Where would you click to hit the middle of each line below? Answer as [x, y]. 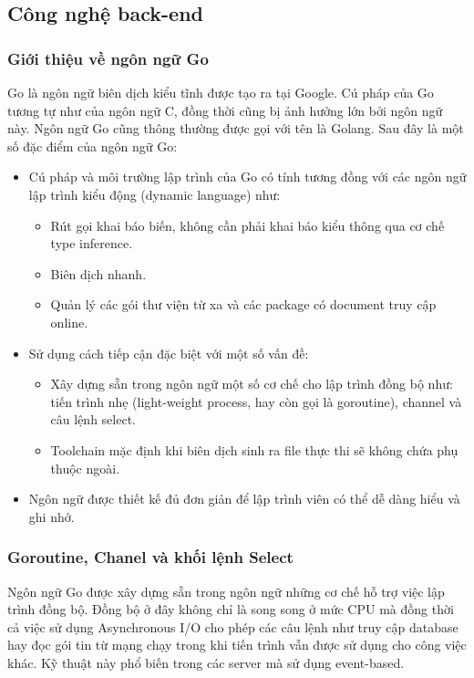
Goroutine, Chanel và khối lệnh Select [150, 557]
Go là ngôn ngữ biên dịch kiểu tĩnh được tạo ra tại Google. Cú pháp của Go [221, 92]
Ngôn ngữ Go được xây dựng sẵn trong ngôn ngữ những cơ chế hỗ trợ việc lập [226, 591]
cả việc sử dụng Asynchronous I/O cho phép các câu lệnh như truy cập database [233, 626]
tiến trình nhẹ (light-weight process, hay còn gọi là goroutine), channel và [256, 401]
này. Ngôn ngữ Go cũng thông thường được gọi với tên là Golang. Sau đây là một [236, 128]
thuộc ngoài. [85, 468]
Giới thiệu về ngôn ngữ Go [108, 58]
